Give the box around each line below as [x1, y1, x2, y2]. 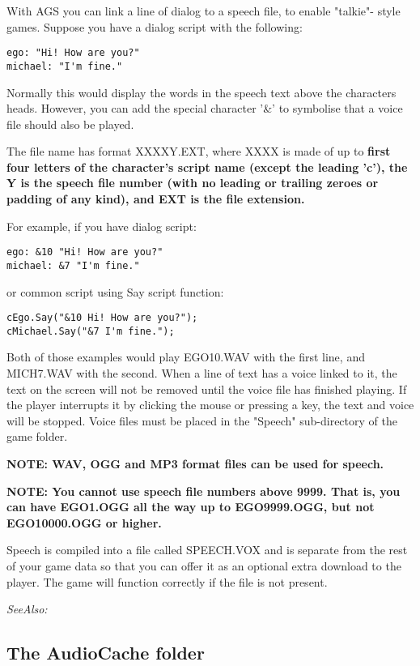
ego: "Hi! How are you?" [6, 47, 140, 59]
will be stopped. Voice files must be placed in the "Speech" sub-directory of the [6, 412, 397, 429]
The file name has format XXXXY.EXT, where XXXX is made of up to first [6, 143, 391, 160]
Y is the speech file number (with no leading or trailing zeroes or [6, 174, 379, 191]
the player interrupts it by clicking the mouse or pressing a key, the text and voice [6, 396, 414, 413]
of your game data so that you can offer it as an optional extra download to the [6, 557, 401, 574]
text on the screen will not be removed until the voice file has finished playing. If [6, 380, 407, 397]
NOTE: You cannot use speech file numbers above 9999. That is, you [6, 482, 401, 499]
